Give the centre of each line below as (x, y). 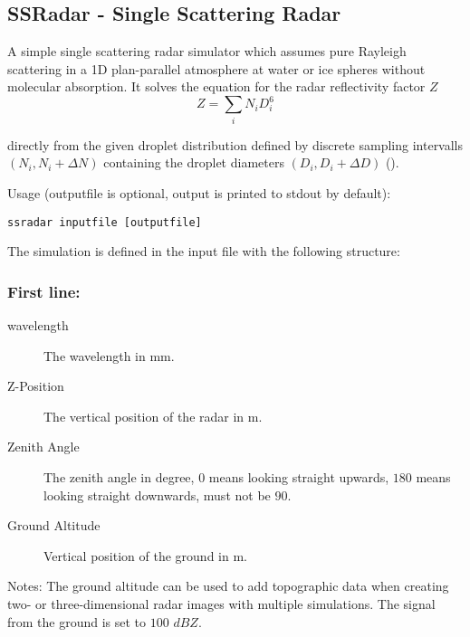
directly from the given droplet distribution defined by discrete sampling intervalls (235, 144)
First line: (44, 291)
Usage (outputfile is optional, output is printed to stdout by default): (199, 193)
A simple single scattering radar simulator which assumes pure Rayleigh (207, 51)
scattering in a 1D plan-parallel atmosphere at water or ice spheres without (216, 68)
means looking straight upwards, (299, 477)
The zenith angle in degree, (119, 477)
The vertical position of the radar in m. (153, 416)
